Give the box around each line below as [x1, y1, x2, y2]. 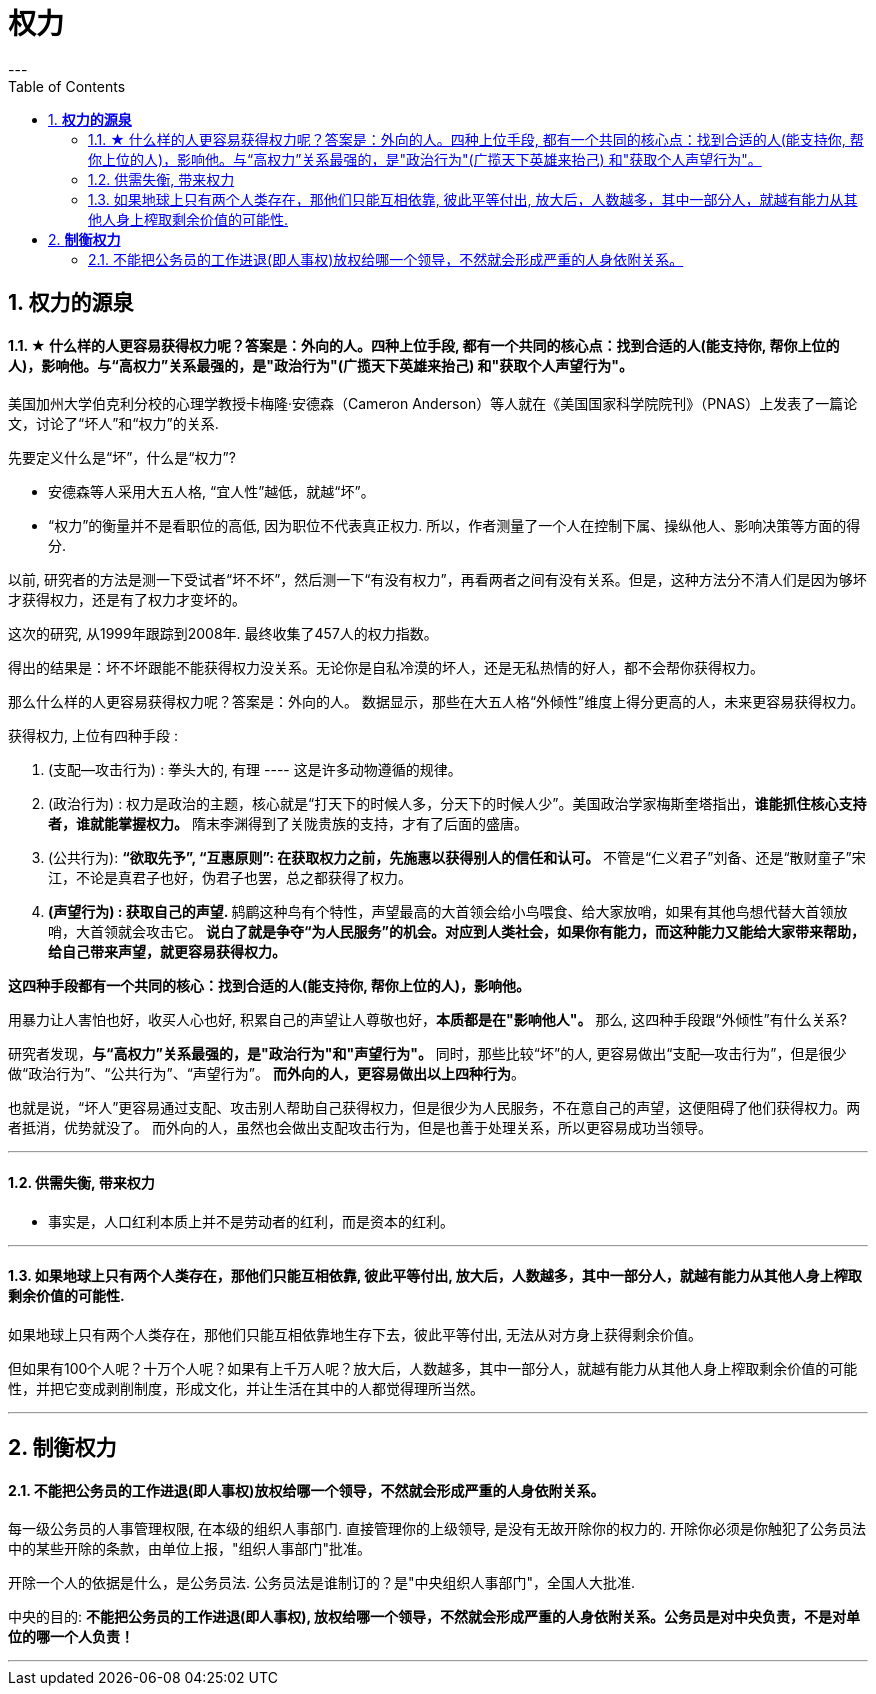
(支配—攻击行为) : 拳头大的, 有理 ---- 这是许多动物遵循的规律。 [48, 761, 462, 779]
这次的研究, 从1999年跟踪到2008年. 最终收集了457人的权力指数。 [8, 625, 438, 643]
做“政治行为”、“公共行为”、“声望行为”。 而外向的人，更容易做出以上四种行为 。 [8, 1065, 525, 1083]
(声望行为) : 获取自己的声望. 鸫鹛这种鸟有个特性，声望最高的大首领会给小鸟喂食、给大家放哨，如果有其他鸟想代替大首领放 [48, 903, 848, 921]
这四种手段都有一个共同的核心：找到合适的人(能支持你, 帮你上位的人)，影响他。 [8, 977, 531, 995]
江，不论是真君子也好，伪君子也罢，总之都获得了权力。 [48, 869, 412, 887]
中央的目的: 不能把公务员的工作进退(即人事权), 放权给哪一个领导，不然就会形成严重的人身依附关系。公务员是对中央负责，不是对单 [8, 1608, 861, 1626]
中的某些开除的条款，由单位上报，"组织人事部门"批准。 [8, 1540, 372, 1558]
